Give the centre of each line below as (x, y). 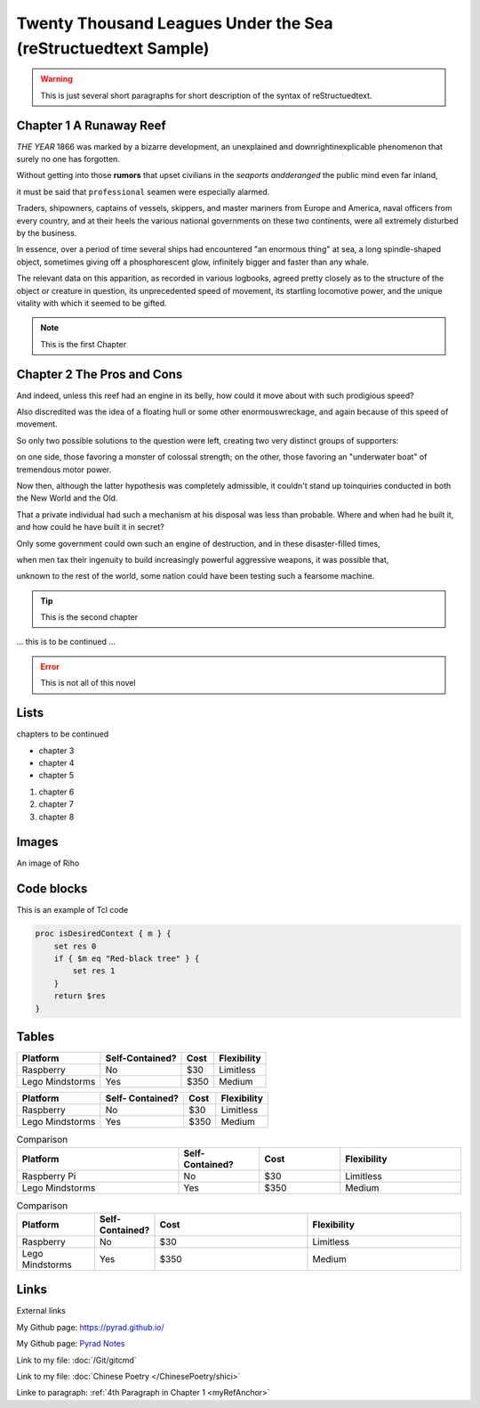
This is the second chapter (89, 617)
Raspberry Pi (49, 1176)
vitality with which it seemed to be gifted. (92, 303)
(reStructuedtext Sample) (113, 48)
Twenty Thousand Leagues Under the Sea (175, 23)
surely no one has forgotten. (68, 159)
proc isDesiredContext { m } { (104, 934)
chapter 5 (56, 776)
